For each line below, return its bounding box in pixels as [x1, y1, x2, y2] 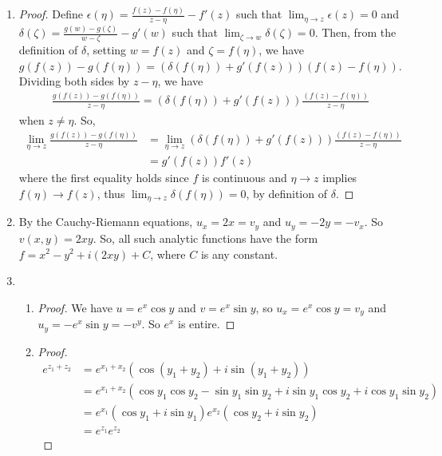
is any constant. [200, 245, 278, 262]
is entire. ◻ [178, 315, 235, 332]
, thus [97, 185, 125, 202]
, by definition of [246, 185, 327, 202]
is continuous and [202, 169, 287, 186]
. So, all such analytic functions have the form [93, 229, 318, 246]
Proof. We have [37, 299, 112, 315]
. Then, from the [314, 24, 397, 41]
